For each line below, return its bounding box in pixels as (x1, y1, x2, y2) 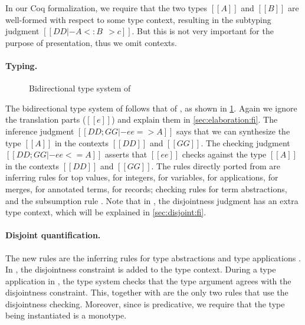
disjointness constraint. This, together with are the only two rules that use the (5, 286, 288, 298)
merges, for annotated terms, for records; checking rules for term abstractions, (5, 182, 287, 195)
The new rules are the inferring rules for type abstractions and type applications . (5, 251, 301, 264)
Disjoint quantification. (5, 229, 101, 241)
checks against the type (182, 148, 267, 160)
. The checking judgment (201, 136, 290, 149)
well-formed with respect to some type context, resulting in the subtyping (5, 13, 271, 25)
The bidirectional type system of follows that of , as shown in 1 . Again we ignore (5, 101, 297, 114)
